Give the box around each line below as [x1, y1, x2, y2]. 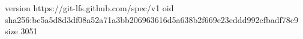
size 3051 [5, 25, 38, 37]
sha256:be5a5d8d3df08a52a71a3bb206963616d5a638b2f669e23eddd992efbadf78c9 [5, 13, 298, 25]
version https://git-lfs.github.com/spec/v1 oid [5, 2, 174, 14]
